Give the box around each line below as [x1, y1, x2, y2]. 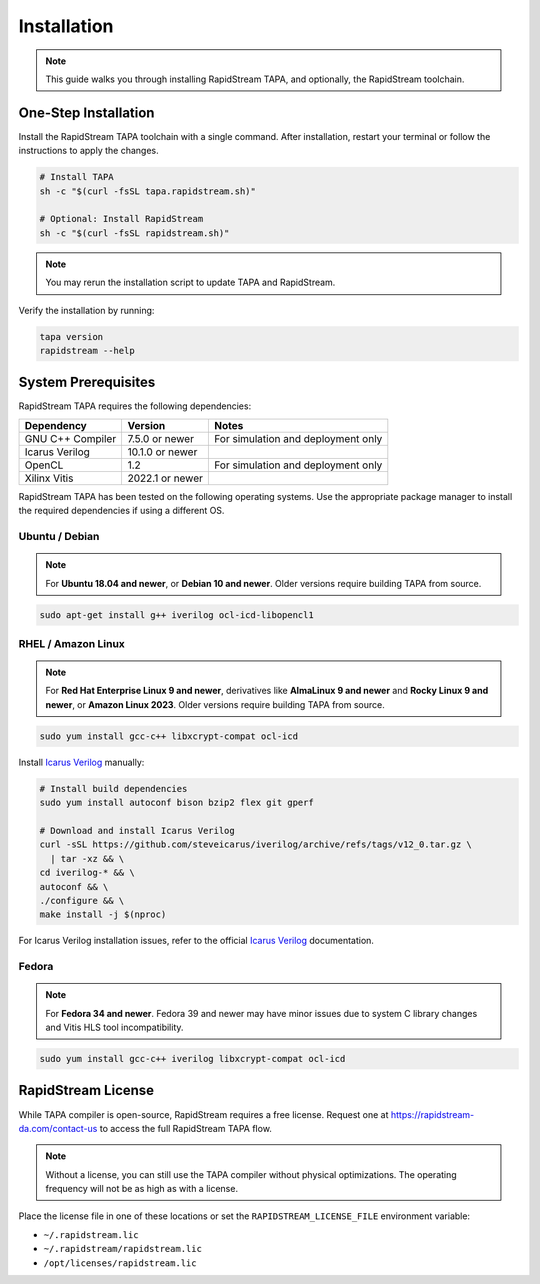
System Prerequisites [18, 374, 156, 391]
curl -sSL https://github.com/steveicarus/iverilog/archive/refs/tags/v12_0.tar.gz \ [39, 839, 472, 850]
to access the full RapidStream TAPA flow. [99, 1122, 272, 1134]
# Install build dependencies [39, 783, 188, 794]
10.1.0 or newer [127, 445, 198, 459]
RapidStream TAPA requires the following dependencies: [18, 400, 252, 412]
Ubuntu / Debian [18, 529, 100, 543]
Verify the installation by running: [18, 304, 155, 316]
